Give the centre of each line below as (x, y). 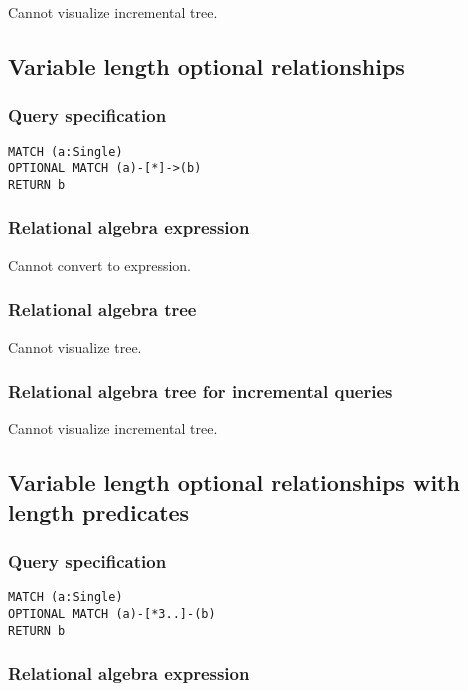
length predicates (99, 511)
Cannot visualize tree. (75, 346)
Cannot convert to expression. (100, 264)
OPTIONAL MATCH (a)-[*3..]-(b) (112, 614)
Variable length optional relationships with (234, 482)
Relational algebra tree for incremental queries (200, 391)
